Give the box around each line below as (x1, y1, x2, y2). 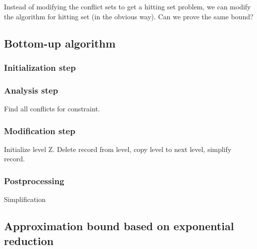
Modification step (4, 124, 75, 137)
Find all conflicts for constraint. (4, 103, 100, 114)
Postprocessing (4, 174, 64, 187)
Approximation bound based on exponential (4, 218, 234, 234)
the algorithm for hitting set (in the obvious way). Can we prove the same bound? (4, 11, 254, 21)
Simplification (4, 194, 46, 204)
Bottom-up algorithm (4, 35, 116, 50)
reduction (4, 233, 54, 248)
